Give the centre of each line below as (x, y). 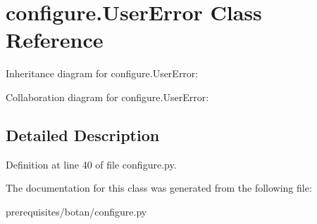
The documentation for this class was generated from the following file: (159, 188)
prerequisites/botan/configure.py (76, 211)
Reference (55, 40)
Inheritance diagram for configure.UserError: (102, 73)
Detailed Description (83, 134)
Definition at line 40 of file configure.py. (91, 164)
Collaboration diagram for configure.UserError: (107, 97)
